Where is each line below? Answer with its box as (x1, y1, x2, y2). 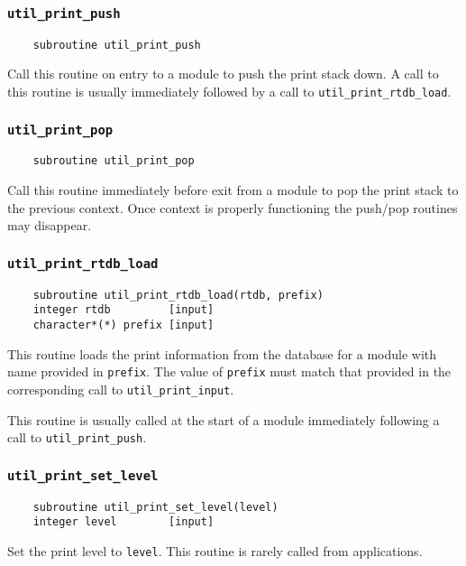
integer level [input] (32, 515, 215, 529)
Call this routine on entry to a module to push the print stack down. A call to (7, 64, 439, 83)
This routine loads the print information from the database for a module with (7, 344, 437, 363)
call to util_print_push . (7, 428, 147, 447)
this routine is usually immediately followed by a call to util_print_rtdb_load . (7, 82, 452, 101)
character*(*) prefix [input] (32, 319, 215, 331)
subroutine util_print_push (32, 38, 201, 51)
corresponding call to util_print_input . (7, 379, 234, 398)
